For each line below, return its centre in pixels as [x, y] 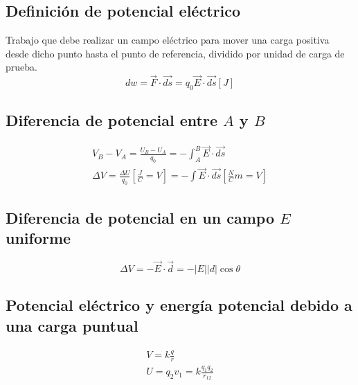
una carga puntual [72, 325]
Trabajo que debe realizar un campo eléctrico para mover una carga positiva [168, 40]
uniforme [38, 238]
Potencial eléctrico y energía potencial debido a [179, 305]
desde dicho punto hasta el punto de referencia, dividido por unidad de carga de [175, 53]
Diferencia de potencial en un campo [140, 217]
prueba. [21, 67]
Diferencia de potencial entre [112, 120]
